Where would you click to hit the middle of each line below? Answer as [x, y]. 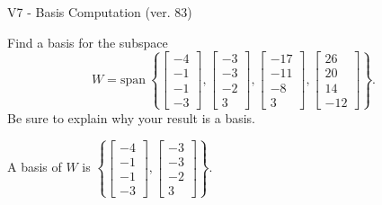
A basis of [35, 167]
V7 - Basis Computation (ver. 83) [100, 12]
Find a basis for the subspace [88, 42]
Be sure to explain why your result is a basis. [132, 117]
